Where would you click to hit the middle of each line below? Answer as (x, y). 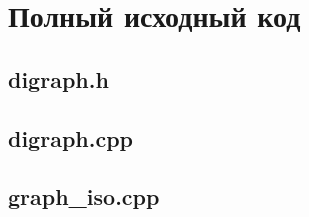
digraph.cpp (70, 137)
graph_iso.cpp (84, 196)
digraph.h (58, 78)
